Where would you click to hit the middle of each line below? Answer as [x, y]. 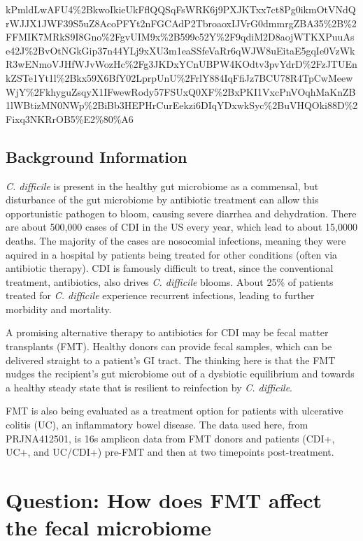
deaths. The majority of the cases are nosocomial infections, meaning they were [176, 240]
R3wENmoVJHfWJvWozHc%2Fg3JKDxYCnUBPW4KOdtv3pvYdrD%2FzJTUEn [181, 64]
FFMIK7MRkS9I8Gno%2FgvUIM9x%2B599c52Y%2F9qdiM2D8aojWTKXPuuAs [180, 37]
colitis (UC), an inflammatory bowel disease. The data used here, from [157, 425]
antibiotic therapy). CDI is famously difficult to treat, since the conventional [170, 268]
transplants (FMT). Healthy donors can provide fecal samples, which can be [169, 346]
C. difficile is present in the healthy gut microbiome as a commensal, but [162, 186]
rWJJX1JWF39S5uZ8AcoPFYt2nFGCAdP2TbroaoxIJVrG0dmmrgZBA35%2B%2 [181, 23]
